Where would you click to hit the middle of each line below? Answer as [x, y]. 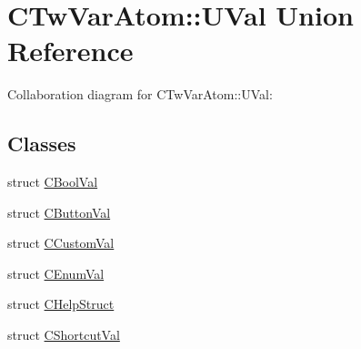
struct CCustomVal [61, 243]
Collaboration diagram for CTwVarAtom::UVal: [140, 94]
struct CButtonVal [59, 212]
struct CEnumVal [56, 273]
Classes [42, 144]
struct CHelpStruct [61, 304]
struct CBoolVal [53, 182]
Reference [70, 51]
